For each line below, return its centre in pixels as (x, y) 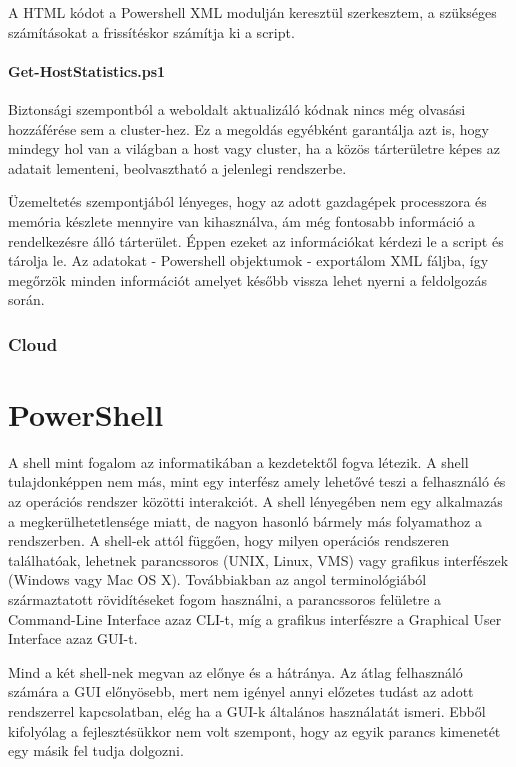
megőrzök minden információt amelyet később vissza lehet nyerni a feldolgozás (248, 279)
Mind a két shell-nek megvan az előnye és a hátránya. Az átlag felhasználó (235, 671)
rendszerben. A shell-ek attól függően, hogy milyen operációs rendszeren (229, 540)
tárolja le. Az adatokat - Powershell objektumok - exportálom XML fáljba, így (248, 260)
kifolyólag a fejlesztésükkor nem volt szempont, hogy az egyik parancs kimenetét (254, 730)
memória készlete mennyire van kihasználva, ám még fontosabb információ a (241, 220)
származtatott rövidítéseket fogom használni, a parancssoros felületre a (225, 599)
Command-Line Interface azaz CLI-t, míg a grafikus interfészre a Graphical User (255, 618)
